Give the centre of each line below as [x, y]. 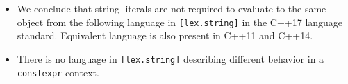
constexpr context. [58, 72]
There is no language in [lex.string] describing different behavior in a [171, 58]
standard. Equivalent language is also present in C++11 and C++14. [165, 35]
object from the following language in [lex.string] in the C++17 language [180, 22]
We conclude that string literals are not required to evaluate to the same [172, 8]
